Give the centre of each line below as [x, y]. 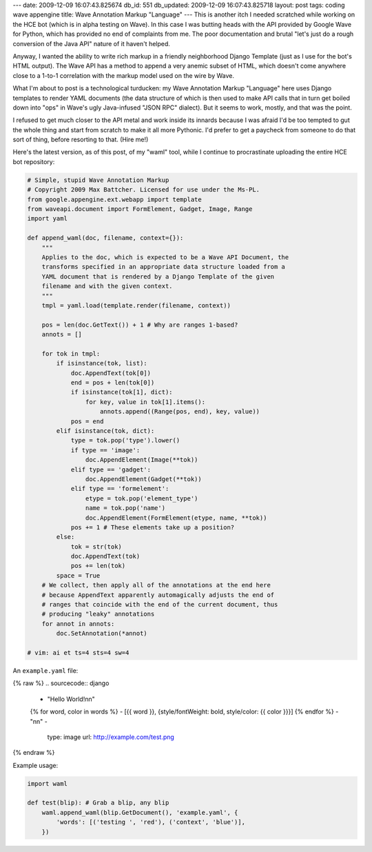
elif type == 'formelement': [120, 489]
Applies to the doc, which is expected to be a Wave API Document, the [165, 257]
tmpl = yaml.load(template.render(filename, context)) [136, 305]
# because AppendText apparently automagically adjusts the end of [158, 595]
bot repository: [34, 161]
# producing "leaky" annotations [98, 614]
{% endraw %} [34, 753]
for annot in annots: [78, 623]
